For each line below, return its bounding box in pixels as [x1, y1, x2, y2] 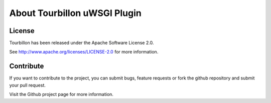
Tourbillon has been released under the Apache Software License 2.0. [9, 40, 154, 46]
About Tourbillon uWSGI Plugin [9, 7, 142, 18]
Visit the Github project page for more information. [9, 91, 114, 97]
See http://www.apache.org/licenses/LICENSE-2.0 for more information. [9, 49, 159, 55]
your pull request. [9, 82, 46, 88]
